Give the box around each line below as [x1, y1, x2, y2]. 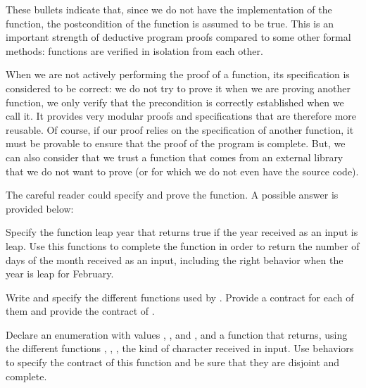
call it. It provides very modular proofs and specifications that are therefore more [6, 108, 357, 123]
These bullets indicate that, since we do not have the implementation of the [6, 2, 332, 16]
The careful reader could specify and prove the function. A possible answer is [6, 187, 339, 202]
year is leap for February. [6, 266, 114, 281]
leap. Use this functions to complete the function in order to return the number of [6, 238, 360, 253]
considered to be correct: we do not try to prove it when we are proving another [6, 80, 351, 95]
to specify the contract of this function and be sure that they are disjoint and [6, 355, 340, 370]
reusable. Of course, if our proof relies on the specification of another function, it [6, 122, 354, 137]
